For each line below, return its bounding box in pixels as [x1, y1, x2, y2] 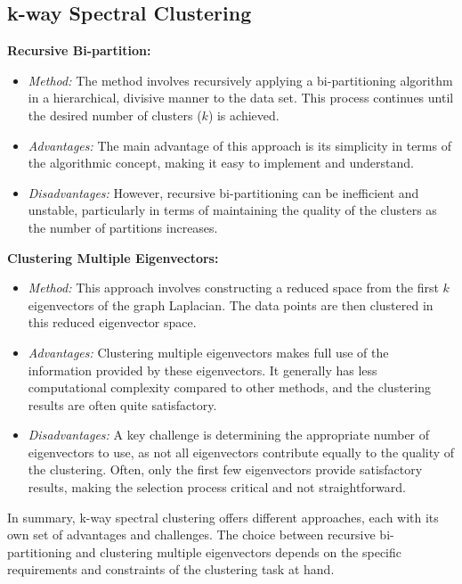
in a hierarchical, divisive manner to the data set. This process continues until [28, 88, 454, 107]
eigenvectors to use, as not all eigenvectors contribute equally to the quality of [28, 442, 455, 461]
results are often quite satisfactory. [28, 395, 217, 414]
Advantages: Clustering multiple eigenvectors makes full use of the [28, 342, 389, 361]
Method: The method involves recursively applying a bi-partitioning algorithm [28, 70, 453, 89]
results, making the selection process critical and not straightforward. [28, 478, 406, 497]
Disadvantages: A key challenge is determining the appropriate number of [28, 425, 430, 444]
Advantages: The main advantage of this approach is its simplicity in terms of [28, 136, 451, 154]
